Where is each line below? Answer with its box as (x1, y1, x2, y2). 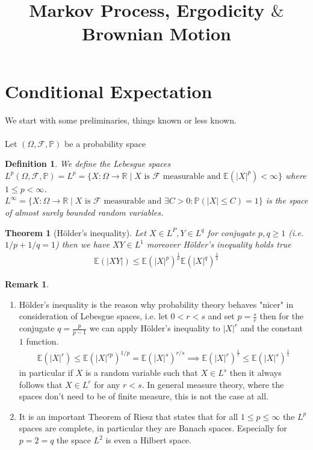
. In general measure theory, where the (141, 378, 284, 390)
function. (26, 335, 59, 348)
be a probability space (64, 137, 146, 149)
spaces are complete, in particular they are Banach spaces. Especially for (19, 422, 287, 434)
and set (208, 310, 235, 322)
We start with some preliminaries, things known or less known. (5, 113, 237, 126)
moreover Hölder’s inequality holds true (146, 238, 291, 251)
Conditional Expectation (5, 78, 212, 103)
